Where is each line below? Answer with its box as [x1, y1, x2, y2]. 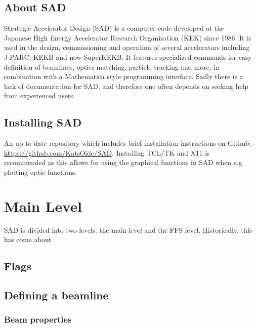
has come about [4, 234, 52, 245]
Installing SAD [4, 115, 82, 130]
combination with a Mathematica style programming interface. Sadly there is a [4, 71, 243, 82]
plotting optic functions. [4, 166, 77, 177]
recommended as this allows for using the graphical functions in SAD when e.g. [4, 157, 244, 167]
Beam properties [4, 313, 72, 326]
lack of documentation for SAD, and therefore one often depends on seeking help [4, 81, 249, 91]
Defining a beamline [4, 287, 109, 303]
